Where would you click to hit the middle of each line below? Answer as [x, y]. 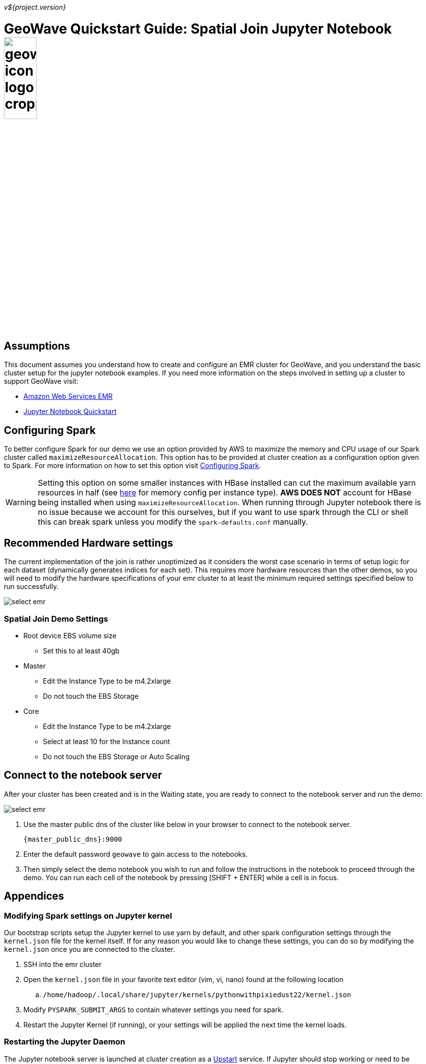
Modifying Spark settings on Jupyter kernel [88, 916]
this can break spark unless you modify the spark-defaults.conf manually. [173, 522]
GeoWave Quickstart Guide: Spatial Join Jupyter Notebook [198, 29]
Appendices [34, 896]
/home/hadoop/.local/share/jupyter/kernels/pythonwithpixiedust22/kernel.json [197, 995]
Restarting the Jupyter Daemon [65, 1042]
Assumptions [37, 346]
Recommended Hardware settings [89, 543]
